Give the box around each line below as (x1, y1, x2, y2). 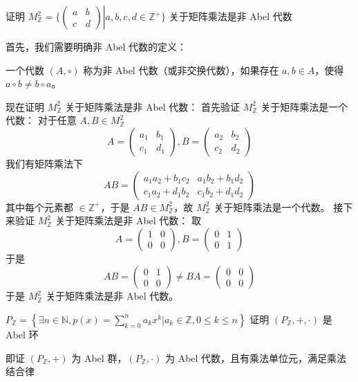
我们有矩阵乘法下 (6, 156, 83, 170)
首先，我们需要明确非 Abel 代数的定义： (6, 39, 187, 53)
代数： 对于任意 (6, 113, 77, 127)
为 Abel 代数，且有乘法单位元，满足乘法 (164, 350, 347, 365)
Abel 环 (6, 327, 39, 341)
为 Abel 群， (71, 350, 127, 365)
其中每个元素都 (6, 199, 73, 214)
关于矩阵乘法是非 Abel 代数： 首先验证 (65, 99, 241, 113)
